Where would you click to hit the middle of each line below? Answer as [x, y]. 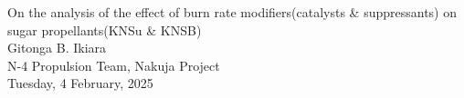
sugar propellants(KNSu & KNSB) [105, 29]
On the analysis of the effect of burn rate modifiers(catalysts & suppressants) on [232, 12]
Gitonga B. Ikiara [57, 48]
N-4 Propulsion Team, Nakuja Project [114, 65]
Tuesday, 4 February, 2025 [80, 83]
